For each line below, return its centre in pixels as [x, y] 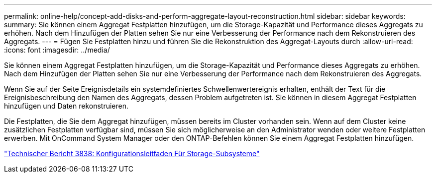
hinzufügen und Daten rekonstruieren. [66, 106]
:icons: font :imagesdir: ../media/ [57, 50]
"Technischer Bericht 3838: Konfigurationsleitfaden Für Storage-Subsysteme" [132, 153]
